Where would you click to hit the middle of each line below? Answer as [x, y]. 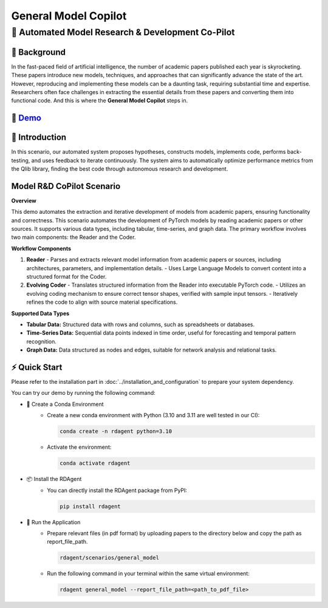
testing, [21, 160]
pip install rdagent [90, 506]
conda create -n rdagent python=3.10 [116, 432]
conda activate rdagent [95, 463]
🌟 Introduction [39, 138]
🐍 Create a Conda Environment [65, 404]
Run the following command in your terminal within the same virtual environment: [149, 573]
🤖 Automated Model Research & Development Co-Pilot [123, 32]
